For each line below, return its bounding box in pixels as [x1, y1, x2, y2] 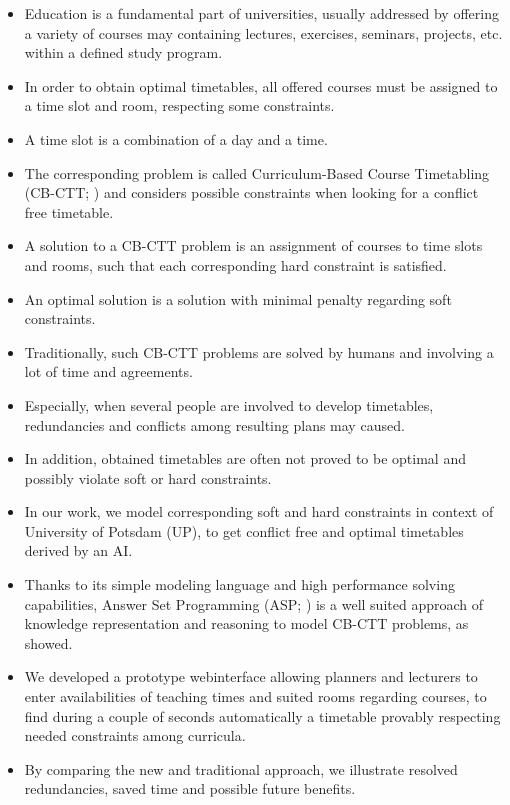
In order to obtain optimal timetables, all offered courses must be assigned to [24, 75, 498, 96]
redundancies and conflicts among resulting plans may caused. [24, 414, 405, 435]
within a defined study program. [24, 42, 223, 63]
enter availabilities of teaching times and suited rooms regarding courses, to [24, 686, 487, 707]
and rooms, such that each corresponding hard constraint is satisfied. [24, 254, 447, 275]
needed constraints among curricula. [24, 725, 246, 746]
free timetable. [24, 201, 114, 222]
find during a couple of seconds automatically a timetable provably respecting [24, 705, 501, 726]
